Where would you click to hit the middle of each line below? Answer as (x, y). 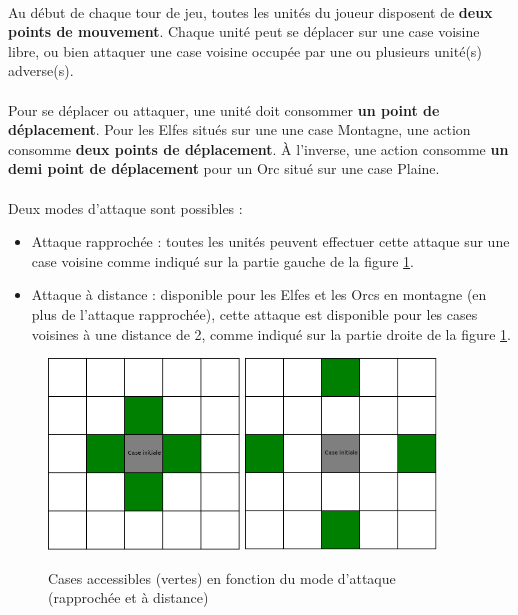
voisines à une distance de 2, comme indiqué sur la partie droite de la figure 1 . (271, 333)
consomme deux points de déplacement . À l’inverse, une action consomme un (258, 148)
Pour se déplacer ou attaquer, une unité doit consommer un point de (224, 109)
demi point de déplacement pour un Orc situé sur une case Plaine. (224, 168)
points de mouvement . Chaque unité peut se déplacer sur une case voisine (244, 31)
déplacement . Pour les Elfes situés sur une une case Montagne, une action (239, 129)
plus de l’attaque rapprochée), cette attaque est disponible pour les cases (254, 313)
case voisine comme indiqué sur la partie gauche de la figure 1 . (223, 260)
